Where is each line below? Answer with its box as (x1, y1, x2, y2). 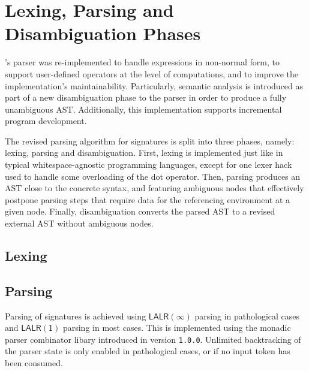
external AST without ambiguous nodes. (5, 217, 154, 230)
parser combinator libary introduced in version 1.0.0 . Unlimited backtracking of (5, 333, 301, 345)
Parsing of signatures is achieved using (5, 309, 146, 322)
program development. (5, 114, 87, 127)
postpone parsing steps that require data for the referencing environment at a (5, 193, 290, 206)
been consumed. (5, 357, 63, 369)
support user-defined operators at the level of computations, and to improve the (5, 67, 298, 80)
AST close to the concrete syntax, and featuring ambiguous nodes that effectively (5, 182, 304, 194)
